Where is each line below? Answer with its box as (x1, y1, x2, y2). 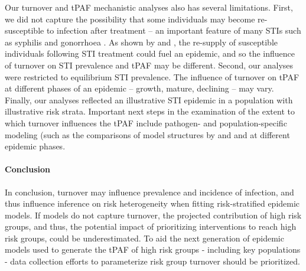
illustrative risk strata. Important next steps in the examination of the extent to (5, 105, 295, 117)
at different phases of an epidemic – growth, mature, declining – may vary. (5, 82, 274, 94)
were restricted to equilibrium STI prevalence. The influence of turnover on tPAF (5, 70, 300, 83)
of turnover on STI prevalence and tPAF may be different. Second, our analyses (5, 58, 294, 71)
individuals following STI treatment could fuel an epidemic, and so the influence (5, 47, 295, 60)
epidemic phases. (5, 140, 66, 152)
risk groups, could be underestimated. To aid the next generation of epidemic (5, 231, 284, 244)
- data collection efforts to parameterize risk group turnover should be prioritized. (5, 255, 300, 267)
